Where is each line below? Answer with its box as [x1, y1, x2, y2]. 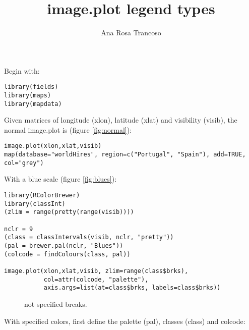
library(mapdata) [4, 100, 62, 107]
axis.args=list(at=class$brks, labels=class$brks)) [43, 284, 221, 292]
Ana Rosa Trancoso [101, 27, 161, 38]
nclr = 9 [4, 225, 33, 233]
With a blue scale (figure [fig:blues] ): [4, 174, 117, 184]
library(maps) [4, 91, 51, 99]
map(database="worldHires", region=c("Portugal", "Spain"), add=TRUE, [4, 151, 246, 158]
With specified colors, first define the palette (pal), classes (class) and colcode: [4, 315, 245, 326]
